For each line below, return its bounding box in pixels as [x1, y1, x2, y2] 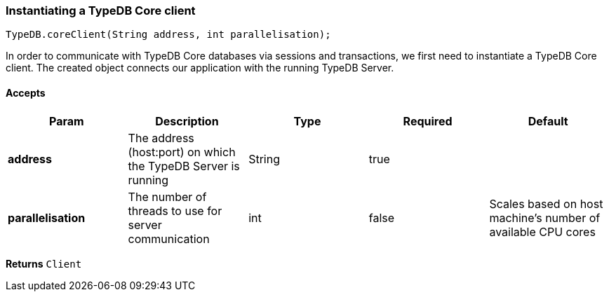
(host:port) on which [128, 144, 236, 159]
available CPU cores [489, 224, 596, 239]
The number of [128, 189, 207, 204]
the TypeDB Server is [128, 158, 240, 173]
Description [155, 113, 219, 128]
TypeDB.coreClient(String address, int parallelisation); [6, 29, 331, 41]
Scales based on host [489, 196, 603, 211]
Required [403, 113, 453, 128]
